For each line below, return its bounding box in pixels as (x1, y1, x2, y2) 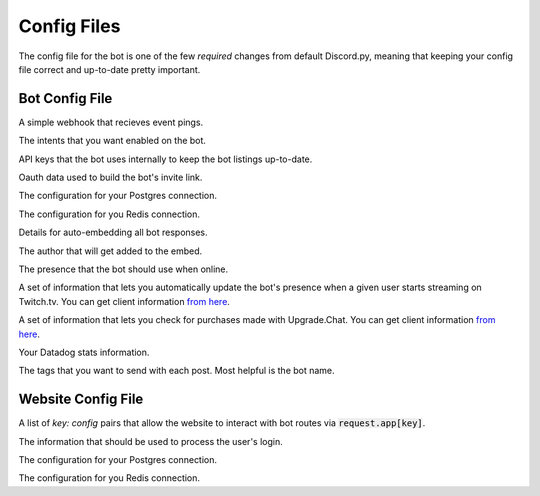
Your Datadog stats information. (18, 346, 150, 358)
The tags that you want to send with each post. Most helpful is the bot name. (18, 365, 335, 377)
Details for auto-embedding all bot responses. (18, 226, 209, 239)
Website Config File (18, 391, 144, 408)
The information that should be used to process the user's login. (18, 435, 284, 447)
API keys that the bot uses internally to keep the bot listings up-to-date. (18, 153, 313, 165)
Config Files (18, 15, 121, 37)
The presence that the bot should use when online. (18, 263, 229, 275)
